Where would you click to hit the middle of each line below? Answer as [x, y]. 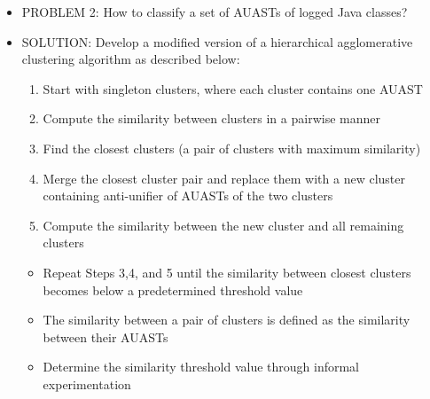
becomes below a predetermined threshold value [173, 289]
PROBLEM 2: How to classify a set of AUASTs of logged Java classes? [215, 12]
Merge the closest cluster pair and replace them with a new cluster [224, 178]
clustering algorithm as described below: [131, 59]
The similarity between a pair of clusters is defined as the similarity [227, 320]
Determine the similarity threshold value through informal [201, 367]
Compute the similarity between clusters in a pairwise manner [211, 118]
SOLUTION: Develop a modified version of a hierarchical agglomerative [217, 41]
